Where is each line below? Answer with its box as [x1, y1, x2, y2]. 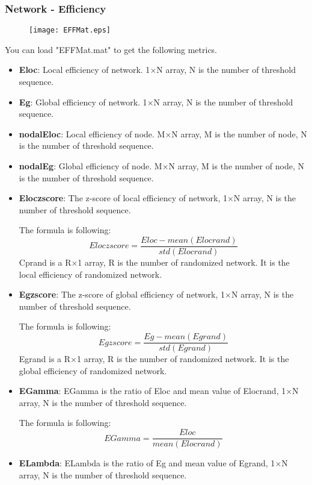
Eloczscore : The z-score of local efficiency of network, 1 [19, 192, 227, 204]
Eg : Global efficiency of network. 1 [19, 95, 147, 108]
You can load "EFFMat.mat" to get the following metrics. [5, 43, 218, 55]
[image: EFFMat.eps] [29, 26, 111, 35]
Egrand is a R [19, 352, 71, 365]
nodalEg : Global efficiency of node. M [19, 160, 162, 172]
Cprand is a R [19, 256, 72, 269]
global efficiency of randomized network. [19, 364, 167, 377]
